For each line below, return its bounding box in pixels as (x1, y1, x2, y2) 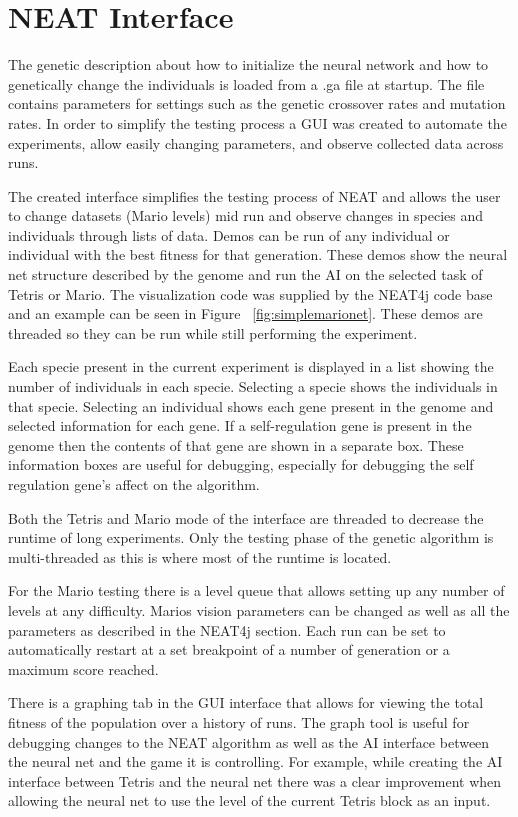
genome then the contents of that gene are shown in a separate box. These (8, 434, 464, 455)
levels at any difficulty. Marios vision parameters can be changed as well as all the (8, 599, 510, 620)
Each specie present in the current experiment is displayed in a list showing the (8, 356, 494, 377)
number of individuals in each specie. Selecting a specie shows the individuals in (8, 376, 498, 397)
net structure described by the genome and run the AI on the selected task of (8, 264, 483, 285)
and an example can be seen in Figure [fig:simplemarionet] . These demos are (8, 303, 483, 324)
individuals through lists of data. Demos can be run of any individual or (8, 224, 450, 245)
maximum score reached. (8, 658, 159, 679)
